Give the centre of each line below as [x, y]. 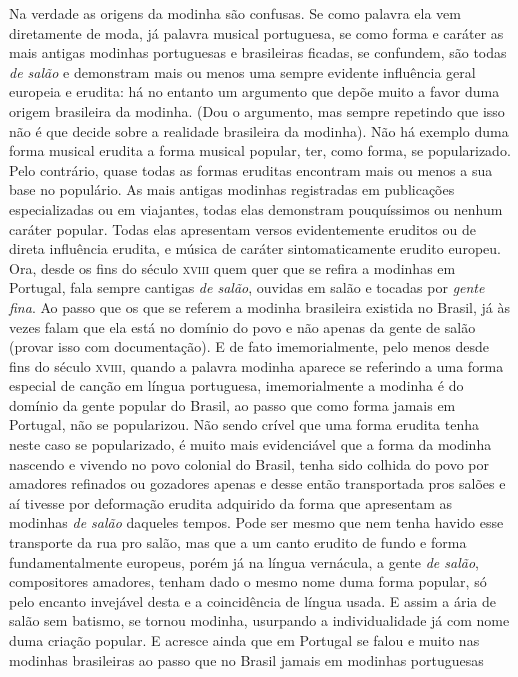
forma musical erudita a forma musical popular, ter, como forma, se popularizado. [260, 150]
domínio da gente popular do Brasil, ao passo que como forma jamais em [232, 404]
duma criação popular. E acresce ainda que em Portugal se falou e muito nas [244, 640]
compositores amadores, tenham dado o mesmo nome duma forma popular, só [248, 581]
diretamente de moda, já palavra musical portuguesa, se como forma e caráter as [256, 32]
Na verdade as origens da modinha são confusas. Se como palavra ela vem [235, 13]
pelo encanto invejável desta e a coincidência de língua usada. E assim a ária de [253, 600]
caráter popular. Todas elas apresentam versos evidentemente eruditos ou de [242, 228]
